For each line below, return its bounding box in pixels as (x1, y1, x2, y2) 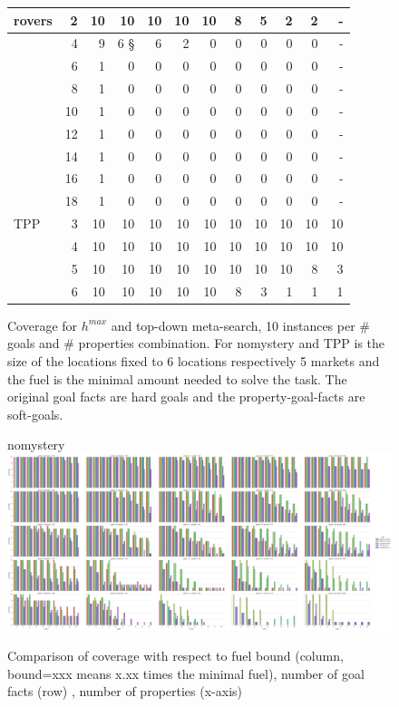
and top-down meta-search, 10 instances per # (111, 315, 370, 334)
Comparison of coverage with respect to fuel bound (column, (7, 646, 344, 665)
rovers (14, 10, 53, 29)
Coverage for (7, 315, 78, 334)
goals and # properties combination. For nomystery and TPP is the (7, 334, 385, 353)
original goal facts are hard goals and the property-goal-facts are (7, 387, 365, 406)
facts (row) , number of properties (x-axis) (7, 682, 242, 701)
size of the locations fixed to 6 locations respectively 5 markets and (7, 351, 380, 370)
